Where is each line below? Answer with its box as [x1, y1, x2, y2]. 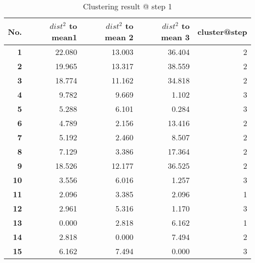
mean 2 [104, 31, 133, 43]
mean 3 [161, 31, 190, 43]
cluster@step [197, 26, 247, 37]
